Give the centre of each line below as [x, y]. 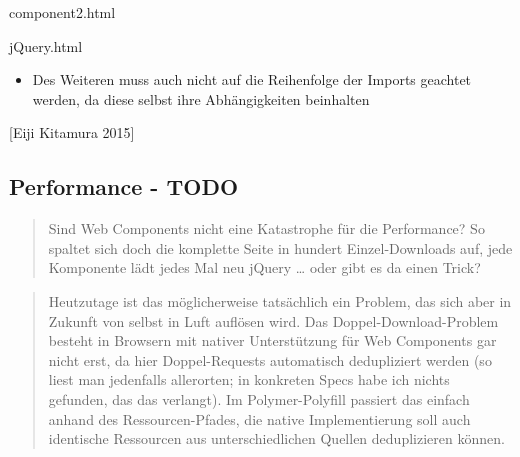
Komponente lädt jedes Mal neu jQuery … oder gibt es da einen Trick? [264, 267]
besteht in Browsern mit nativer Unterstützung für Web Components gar [272, 340]
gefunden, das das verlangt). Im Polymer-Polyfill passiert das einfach [259, 398]
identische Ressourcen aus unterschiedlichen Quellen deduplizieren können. [276, 438]
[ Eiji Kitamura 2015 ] [72, 132]
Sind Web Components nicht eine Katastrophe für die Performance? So [266, 228]
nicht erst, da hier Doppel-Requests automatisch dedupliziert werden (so [270, 359]
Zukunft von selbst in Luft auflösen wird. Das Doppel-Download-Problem [273, 320]
